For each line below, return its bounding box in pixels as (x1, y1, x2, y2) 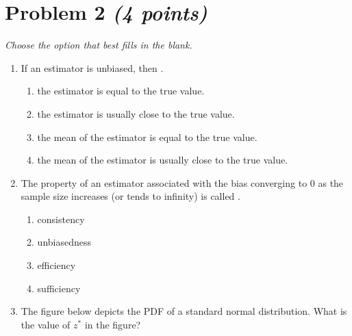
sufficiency (37, 281, 81, 295)
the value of (21, 317, 71, 331)
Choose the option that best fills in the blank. (5, 38, 192, 52)
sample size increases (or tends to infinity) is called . (21, 189, 240, 203)
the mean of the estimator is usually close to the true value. (37, 153, 288, 167)
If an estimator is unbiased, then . (21, 60, 164, 75)
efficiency (37, 258, 76, 272)
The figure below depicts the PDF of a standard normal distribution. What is (21, 304, 347, 318)
